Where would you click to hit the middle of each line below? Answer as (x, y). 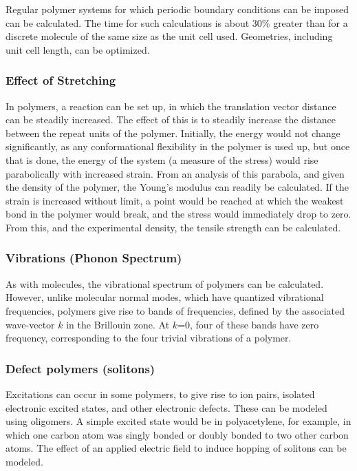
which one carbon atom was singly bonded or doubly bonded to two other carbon (177, 434)
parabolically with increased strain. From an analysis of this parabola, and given (175, 173)
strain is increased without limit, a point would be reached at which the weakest (175, 200)
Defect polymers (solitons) (80, 368)
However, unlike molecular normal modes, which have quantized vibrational (165, 297)
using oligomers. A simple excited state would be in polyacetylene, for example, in (178, 421)
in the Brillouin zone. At (118, 324)
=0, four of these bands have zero (248, 324)
